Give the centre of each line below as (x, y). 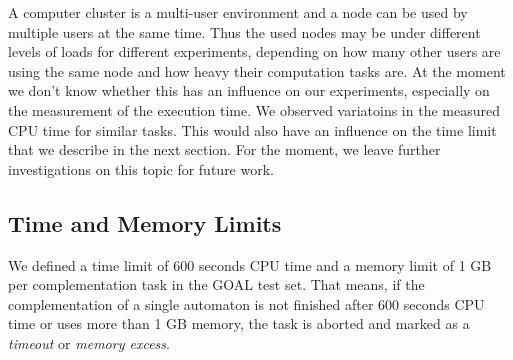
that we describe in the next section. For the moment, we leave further (224, 149)
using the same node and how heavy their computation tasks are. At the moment (257, 70)
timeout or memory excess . (89, 342)
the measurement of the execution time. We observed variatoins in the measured (254, 109)
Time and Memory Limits (145, 222)
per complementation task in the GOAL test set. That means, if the (216, 284)
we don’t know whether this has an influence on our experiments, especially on (249, 90)
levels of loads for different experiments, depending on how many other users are (254, 51)
